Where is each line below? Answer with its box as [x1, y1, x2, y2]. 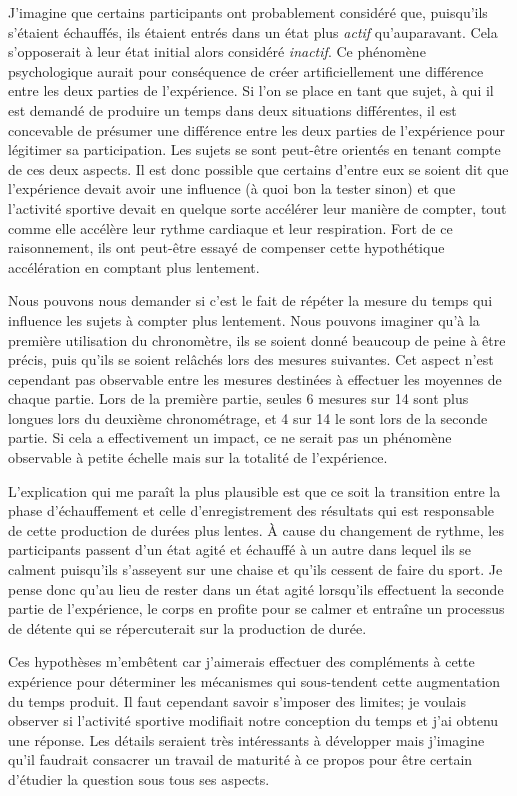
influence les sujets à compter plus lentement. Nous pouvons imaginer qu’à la [8, 309, 480, 330]
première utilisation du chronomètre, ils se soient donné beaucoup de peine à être [8, 329, 506, 350]
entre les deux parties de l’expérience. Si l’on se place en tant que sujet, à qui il [8, 80, 494, 101]
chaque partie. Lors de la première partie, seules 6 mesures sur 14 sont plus [8, 388, 469, 409]
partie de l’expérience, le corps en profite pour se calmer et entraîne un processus [8, 598, 505, 619]
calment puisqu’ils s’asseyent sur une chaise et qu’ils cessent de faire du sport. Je [8, 559, 503, 580]
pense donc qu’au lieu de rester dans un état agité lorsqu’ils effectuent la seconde [8, 578, 504, 599]
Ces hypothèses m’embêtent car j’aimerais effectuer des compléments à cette [8, 651, 475, 672]
